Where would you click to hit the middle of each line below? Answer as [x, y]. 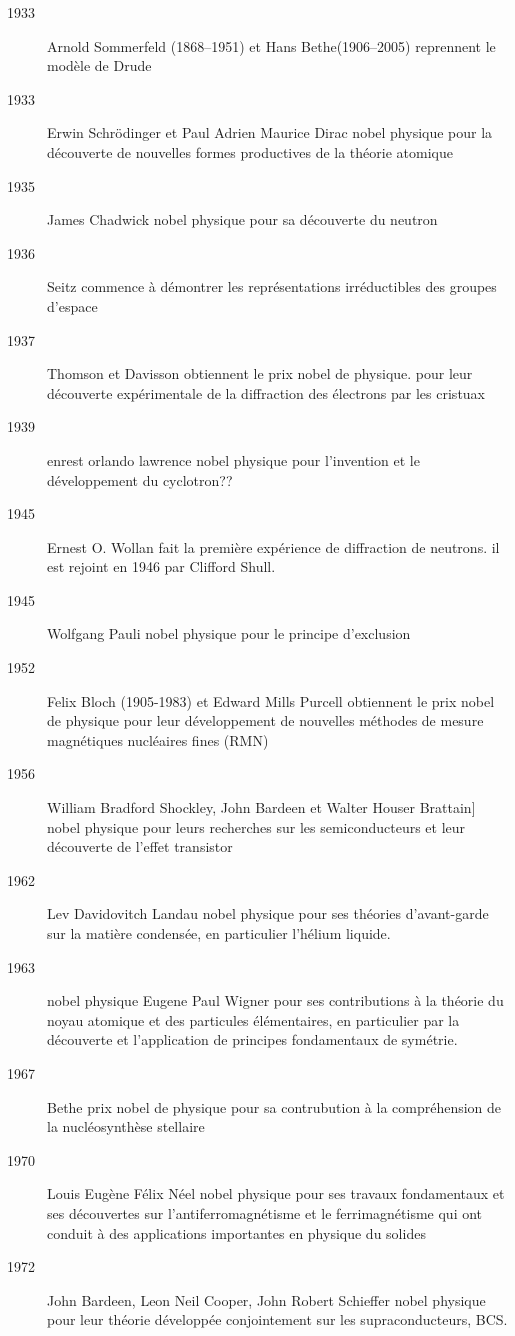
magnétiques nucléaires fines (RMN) [158, 739]
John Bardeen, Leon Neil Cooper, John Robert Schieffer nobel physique [266, 1299]
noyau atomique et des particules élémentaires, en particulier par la [253, 1019]
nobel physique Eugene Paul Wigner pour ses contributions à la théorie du [275, 1000]
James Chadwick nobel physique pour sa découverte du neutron [242, 219]
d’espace [72, 305]
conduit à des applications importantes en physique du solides [236, 1232]
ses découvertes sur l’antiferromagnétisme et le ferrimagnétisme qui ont [265, 1212]
